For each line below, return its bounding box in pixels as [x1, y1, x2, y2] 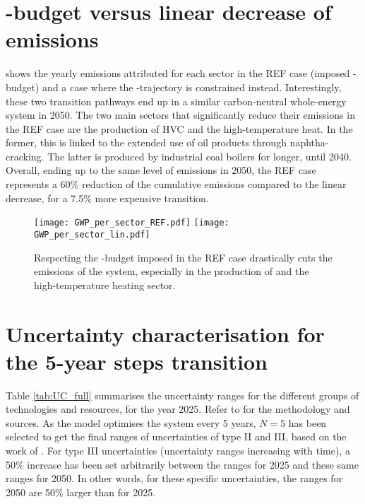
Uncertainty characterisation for [6, 319, 325, 348]
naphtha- [289, 135, 329, 150]
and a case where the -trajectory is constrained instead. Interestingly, [42, 79, 342, 94]
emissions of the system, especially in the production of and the [34, 264, 309, 279]
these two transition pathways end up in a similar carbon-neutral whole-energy [6, 93, 347, 108]
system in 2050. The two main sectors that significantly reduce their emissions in [6, 107, 355, 122]
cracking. [6, 148, 44, 163]
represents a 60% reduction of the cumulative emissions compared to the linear [6, 177, 347, 192]
